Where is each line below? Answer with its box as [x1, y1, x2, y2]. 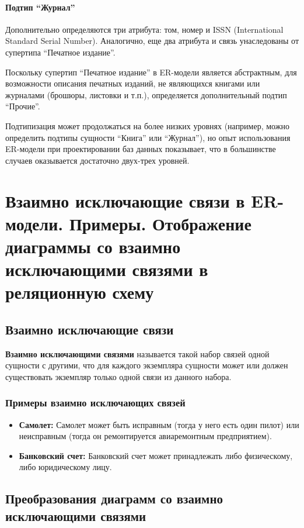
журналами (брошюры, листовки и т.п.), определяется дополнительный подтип [5, 88, 287, 101]
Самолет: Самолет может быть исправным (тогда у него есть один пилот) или [19, 418, 299, 430]
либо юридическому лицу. [19, 461, 112, 473]
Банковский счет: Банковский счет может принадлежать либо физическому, [19, 449, 293, 461]
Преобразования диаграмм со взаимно [5, 489, 223, 508]
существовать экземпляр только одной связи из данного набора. [5, 370, 232, 382]
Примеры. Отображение [69, 211, 251, 235]
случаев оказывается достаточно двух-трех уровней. [5, 154, 190, 166]
